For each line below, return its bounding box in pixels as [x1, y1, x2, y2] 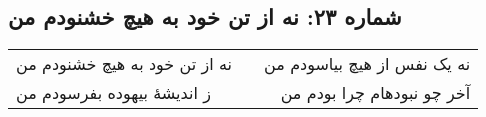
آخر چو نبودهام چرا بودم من [280, 81, 471, 105]
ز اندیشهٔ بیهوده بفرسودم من [16, 81, 211, 105]
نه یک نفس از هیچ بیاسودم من [264, 52, 471, 76]
